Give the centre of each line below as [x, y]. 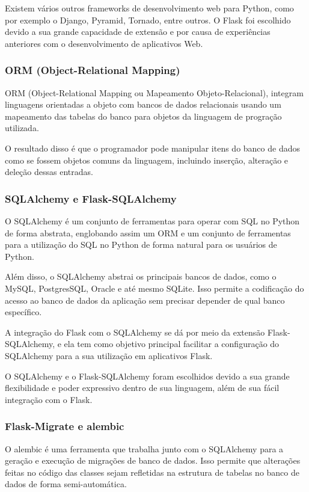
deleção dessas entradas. [49, 172]
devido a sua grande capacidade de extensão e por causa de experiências [138, 32]
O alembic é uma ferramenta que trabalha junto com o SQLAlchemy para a [144, 448]
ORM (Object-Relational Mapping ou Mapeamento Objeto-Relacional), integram [154, 92]
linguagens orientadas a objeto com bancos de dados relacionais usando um [143, 104]
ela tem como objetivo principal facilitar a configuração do [172, 344]
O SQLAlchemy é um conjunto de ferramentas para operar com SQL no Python [152, 220]
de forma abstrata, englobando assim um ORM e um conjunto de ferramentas [148, 232]
